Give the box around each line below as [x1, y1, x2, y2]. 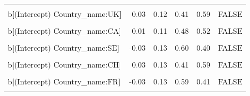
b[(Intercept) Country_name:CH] [8, 59, 121, 70]
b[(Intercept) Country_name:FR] [8, 76, 121, 87]
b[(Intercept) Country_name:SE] [8, 42, 120, 53]
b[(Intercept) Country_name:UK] [8, 8, 122, 19]
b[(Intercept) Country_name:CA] [8, 25, 121, 36]
